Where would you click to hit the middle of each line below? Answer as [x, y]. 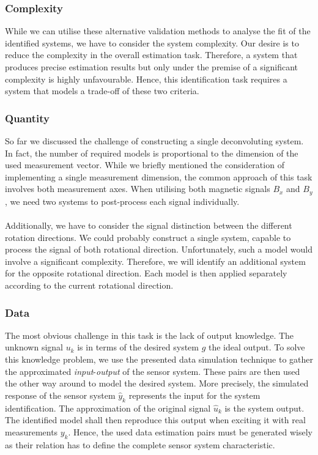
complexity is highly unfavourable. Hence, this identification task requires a [146, 79]
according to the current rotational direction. [89, 285]
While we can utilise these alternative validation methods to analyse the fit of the [158, 31]
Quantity [27, 118]
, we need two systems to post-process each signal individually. [122, 201]
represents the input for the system [194, 395]
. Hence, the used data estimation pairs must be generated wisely [190, 431]
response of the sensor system [60, 395]
